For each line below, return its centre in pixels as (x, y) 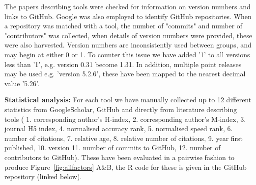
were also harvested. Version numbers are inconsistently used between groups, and (128, 45)
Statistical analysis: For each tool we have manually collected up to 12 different (128, 100)
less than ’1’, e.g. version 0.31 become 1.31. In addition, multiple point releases (123, 64)
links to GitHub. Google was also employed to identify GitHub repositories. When (128, 16)
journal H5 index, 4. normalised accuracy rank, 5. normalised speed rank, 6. (119, 128)
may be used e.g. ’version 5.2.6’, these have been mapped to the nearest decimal (125, 74)
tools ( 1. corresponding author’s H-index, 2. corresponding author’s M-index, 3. (125, 119)
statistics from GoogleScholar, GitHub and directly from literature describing (121, 109)
